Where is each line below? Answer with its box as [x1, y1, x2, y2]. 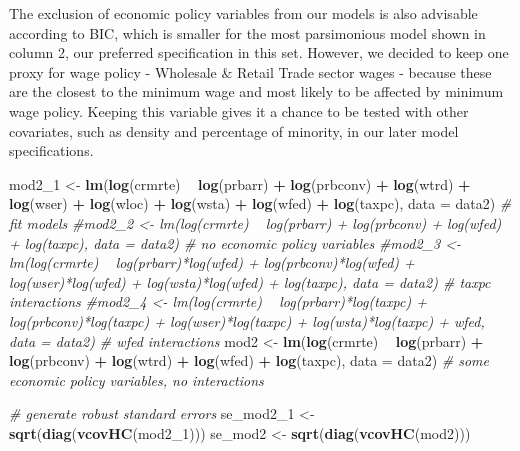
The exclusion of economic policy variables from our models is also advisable [9, 3, 478, 23]
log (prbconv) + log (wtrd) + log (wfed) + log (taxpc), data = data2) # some [9, 350, 490, 371]
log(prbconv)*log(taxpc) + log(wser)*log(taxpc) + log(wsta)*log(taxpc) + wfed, [9, 310, 485, 331]
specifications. [9, 140, 94, 161]
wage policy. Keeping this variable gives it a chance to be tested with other [9, 100, 469, 121]
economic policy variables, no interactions [9, 369, 264, 390]
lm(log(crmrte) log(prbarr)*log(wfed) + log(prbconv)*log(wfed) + [9, 252, 415, 273]
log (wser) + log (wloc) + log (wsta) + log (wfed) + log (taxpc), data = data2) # [9, 193, 512, 214]
